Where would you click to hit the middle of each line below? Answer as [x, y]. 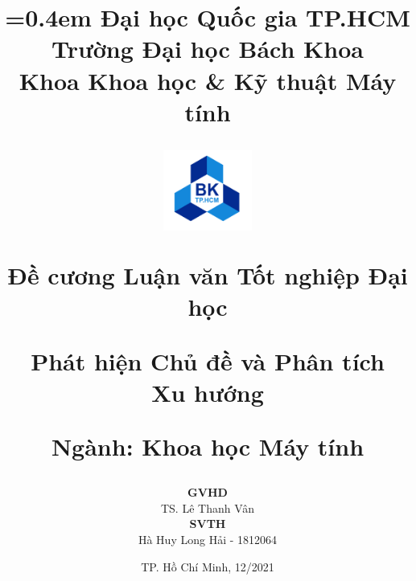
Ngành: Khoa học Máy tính [208, 446]
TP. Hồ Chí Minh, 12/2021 [208, 566]
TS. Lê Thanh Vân [208, 507]
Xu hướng [208, 392]
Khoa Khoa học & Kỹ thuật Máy [208, 80]
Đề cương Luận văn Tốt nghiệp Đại [208, 275]
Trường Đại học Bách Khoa [208, 49]
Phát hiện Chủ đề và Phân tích [208, 360]
